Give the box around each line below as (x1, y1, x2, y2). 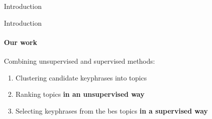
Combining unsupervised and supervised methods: (4, 55, 155, 66)
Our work (4, 37, 37, 47)
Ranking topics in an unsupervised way (15, 89, 145, 99)
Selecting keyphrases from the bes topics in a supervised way (15, 105, 208, 116)
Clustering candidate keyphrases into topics (15, 72, 147, 82)
